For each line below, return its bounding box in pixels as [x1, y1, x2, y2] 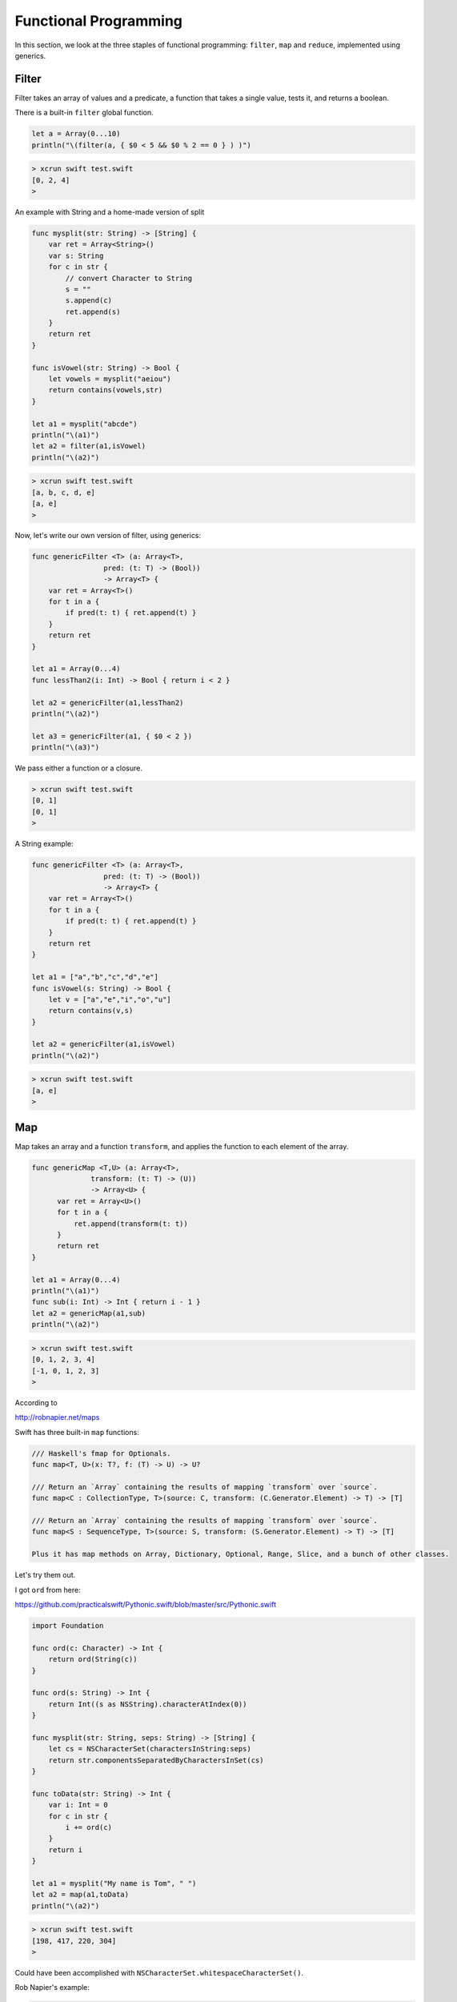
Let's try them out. [14, 1570, 76, 1580]
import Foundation [31, 1621, 104, 1630]
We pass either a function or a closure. [14, 763, 143, 773]
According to [14, 1397, 58, 1407]
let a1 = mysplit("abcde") [31, 419, 138, 428]
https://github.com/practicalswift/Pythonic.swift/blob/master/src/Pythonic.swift [14, 1599, 276, 1609]
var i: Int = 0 [48, 1800, 108, 1810]
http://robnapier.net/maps [14, 1413, 100, 1422]
